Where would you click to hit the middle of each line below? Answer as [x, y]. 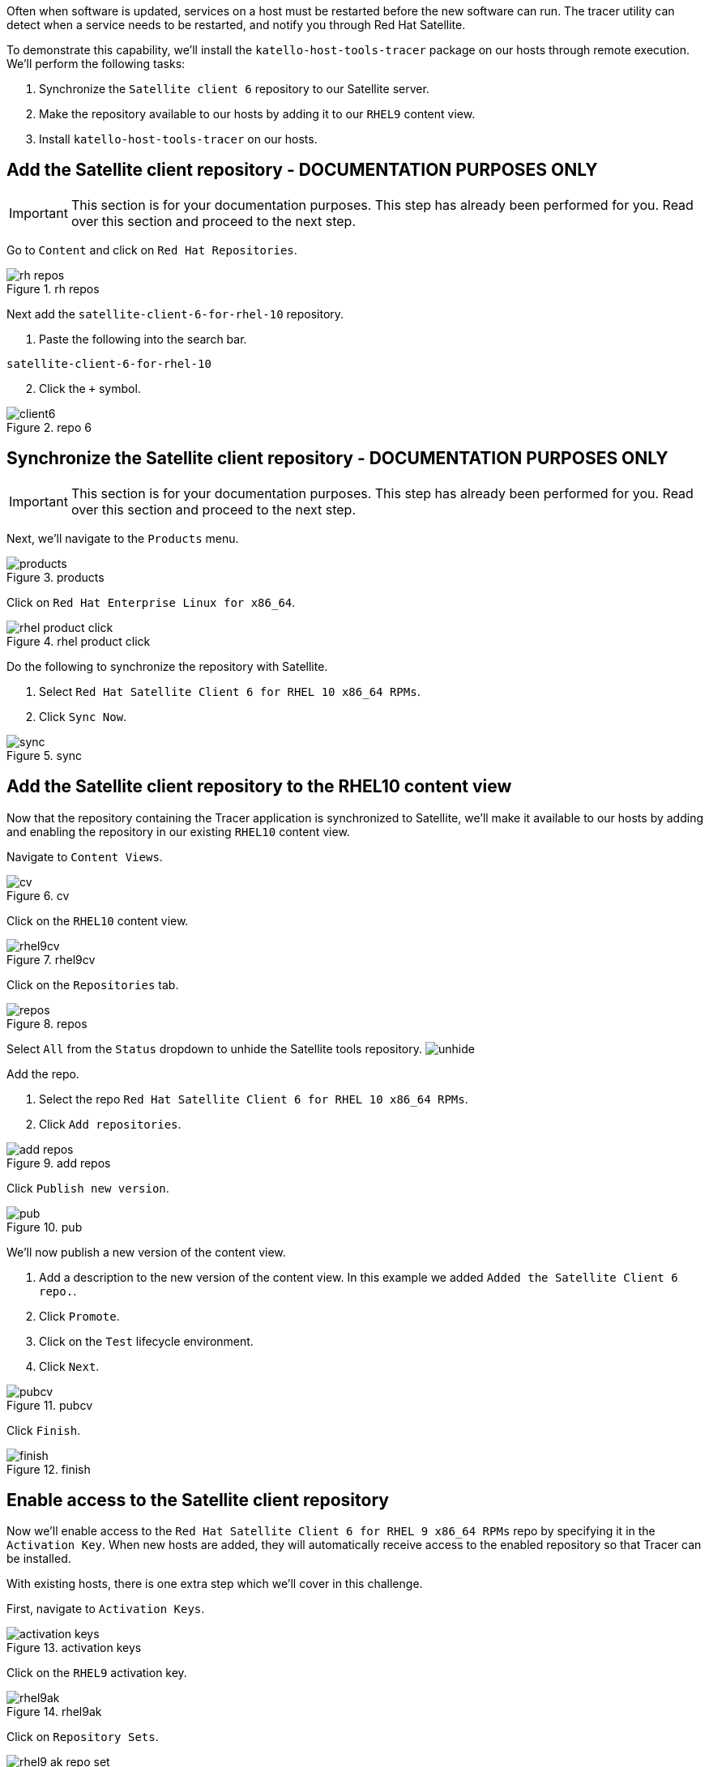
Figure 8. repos [47, 1023]
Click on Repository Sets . [83, 1737]
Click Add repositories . [110, 1124]
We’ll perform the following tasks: [96, 64]
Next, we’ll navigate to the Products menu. [123, 538]
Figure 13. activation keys [74, 1648]
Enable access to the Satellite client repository [198, 1500]
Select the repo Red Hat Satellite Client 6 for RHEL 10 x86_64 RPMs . [254, 1099]
